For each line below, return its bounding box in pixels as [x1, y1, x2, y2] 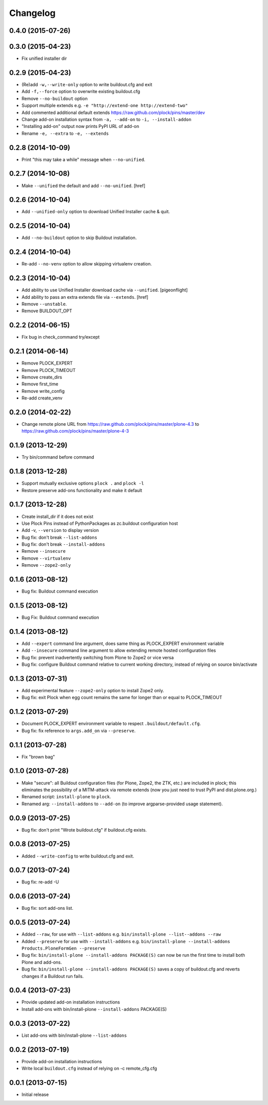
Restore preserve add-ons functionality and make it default [21, 487, 142, 493]
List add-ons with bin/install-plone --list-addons [21, 1032, 127, 1038]
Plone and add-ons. [21, 959, 62, 965]
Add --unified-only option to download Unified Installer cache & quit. [21, 209, 170, 215]
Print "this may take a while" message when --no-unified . [21, 156, 146, 162]
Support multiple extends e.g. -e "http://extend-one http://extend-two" [21, 103, 188, 109]
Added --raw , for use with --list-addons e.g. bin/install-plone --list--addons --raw [21, 931, 221, 937]
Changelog [9, 7, 56, 18]
